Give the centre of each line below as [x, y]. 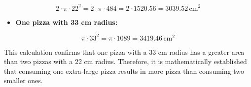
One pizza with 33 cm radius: [67, 22]
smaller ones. [23, 80]
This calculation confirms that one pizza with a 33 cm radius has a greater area [124, 52]
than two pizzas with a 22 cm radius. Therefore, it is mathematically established [125, 61]
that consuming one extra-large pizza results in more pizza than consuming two [124, 71]
